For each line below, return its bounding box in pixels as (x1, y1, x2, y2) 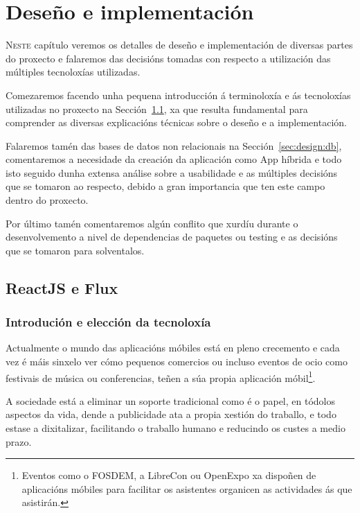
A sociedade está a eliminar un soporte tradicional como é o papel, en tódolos (6, 393, 336, 408)
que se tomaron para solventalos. (6, 243, 145, 257)
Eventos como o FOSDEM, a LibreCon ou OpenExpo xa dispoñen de (21, 468, 316, 482)
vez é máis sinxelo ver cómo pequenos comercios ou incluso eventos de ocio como (6, 354, 348, 369)
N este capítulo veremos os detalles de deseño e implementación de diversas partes (6, 37, 353, 52)
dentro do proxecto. (6, 193, 89, 207)
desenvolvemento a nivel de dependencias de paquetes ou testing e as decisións (6, 229, 338, 244)
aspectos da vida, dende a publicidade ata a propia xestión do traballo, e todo (6, 407, 336, 421)
